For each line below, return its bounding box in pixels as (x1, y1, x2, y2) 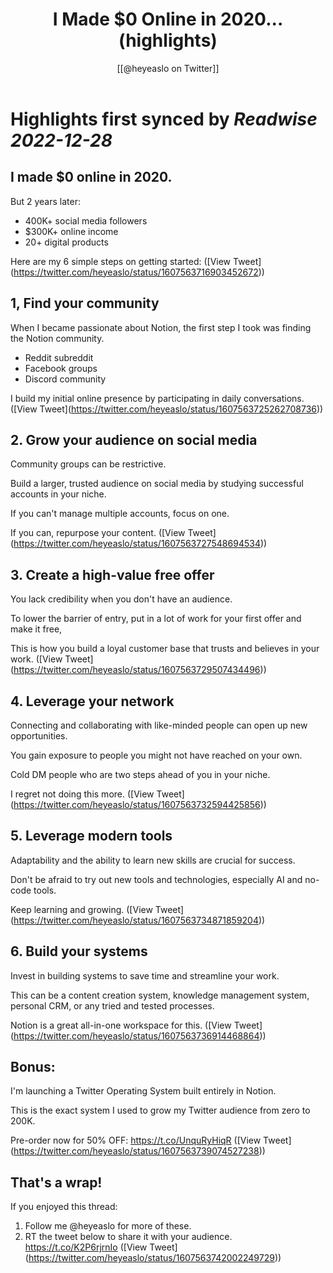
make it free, (10, 623, 63, 635)
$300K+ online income (24, 225, 119, 237)
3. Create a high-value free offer (10, 566, 215, 583)
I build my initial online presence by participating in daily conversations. (10, 392, 305, 404)
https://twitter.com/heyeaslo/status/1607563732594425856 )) (13, 799, 267, 810)
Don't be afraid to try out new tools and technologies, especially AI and (10, 873, 303, 885)
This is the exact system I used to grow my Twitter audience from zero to (10, 1104, 311, 1117)
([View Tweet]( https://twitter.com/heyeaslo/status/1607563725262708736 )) (10, 403, 324, 415)
